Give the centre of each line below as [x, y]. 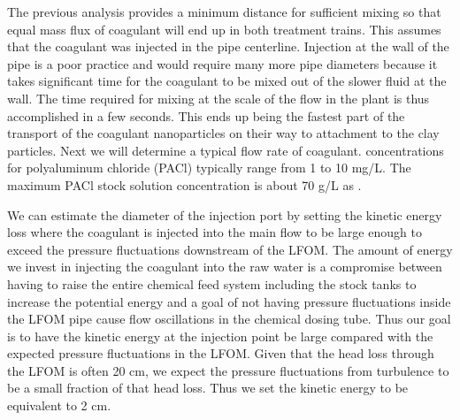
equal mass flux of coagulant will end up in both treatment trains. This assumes [224, 29]
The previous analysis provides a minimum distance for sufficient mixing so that [224, 11]
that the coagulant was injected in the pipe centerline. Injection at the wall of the [228, 46]
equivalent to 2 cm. [59, 405]
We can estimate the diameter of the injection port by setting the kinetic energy [225, 214]
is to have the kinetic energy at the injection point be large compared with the [220, 336]
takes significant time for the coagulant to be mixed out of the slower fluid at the [227, 81]
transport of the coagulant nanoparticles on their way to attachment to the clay [223, 133]
